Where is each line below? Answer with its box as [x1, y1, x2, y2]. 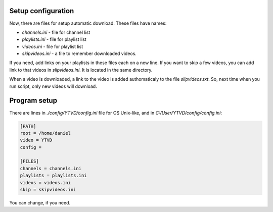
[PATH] [20, 123, 36, 129]
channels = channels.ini [20, 166, 82, 171]
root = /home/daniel [20, 130, 71, 136]
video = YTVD [20, 137, 53, 143]
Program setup [9, 96, 58, 105]
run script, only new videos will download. [9, 83, 97, 89]
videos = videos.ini [20, 180, 71, 185]
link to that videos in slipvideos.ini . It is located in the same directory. [9, 67, 153, 73]
